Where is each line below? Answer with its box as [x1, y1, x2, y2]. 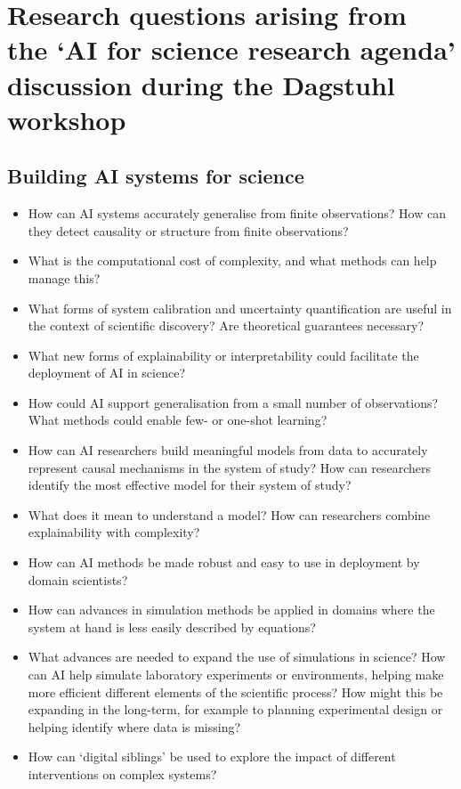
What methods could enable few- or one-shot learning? [28, 411, 328, 429]
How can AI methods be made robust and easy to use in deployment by [28, 553, 420, 572]
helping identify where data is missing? [28, 717, 241, 736]
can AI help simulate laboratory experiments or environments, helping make [28, 665, 444, 684]
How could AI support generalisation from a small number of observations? [28, 393, 439, 411]
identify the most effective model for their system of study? [28, 476, 352, 494]
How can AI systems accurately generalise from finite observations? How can [28, 204, 446, 223]
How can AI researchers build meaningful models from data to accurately [28, 441, 428, 460]
